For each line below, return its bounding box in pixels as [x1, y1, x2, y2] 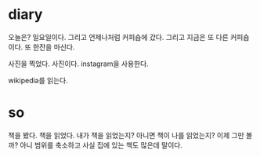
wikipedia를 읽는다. [8, 75, 68, 85]
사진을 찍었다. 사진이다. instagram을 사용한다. [8, 59, 149, 68]
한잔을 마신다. [32, 42, 75, 52]
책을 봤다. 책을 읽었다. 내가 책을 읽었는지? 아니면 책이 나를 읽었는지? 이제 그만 [8, 130, 244, 140]
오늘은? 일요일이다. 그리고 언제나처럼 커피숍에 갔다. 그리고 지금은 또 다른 [8, 32, 229, 42]
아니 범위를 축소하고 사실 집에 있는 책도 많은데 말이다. [19, 140, 182, 150]
